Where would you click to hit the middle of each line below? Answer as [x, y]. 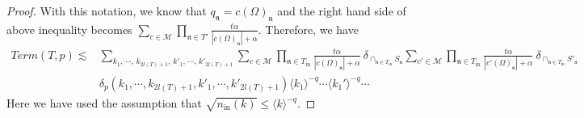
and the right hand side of [342, 11]
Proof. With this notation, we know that [107, 11]
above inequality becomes [69, 29]
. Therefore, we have [308, 29]
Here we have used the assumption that [104, 103]
